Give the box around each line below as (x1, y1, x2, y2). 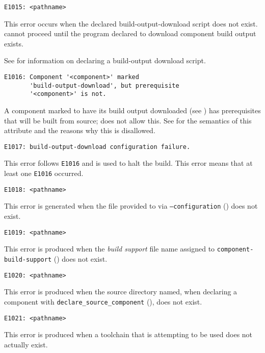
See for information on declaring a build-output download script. (4, 55, 206, 66)
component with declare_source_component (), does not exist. (4, 296, 202, 307)
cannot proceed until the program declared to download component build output (4, 28, 256, 39)
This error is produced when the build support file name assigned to (4, 243, 215, 254)
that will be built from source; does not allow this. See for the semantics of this (4, 115, 252, 125)
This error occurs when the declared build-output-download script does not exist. (4, 18, 258, 29)
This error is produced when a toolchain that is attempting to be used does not (4, 329, 253, 340)
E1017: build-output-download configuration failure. (4, 143, 191, 150)
